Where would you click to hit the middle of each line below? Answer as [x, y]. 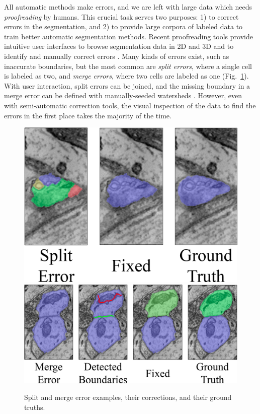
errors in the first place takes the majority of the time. [88, 115]
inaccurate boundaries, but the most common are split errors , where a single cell [128, 66]
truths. [35, 407]
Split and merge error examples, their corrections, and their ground [128, 397]
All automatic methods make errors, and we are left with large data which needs [128, 7]
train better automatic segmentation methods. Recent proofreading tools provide [128, 36]
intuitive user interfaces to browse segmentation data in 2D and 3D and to [119, 46]
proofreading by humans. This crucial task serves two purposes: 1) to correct [121, 16]
